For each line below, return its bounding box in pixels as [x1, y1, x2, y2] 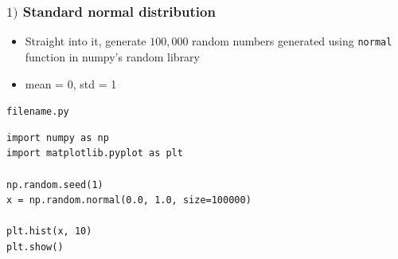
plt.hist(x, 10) [6, 226, 92, 237]
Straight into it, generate [25, 33, 146, 49]
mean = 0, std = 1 [25, 75, 117, 92]
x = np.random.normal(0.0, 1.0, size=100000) [6, 194, 252, 206]
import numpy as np [6, 131, 109, 143]
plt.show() [6, 241, 64, 253]
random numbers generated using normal [192, 33, 392, 49]
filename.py [6, 106, 69, 118]
